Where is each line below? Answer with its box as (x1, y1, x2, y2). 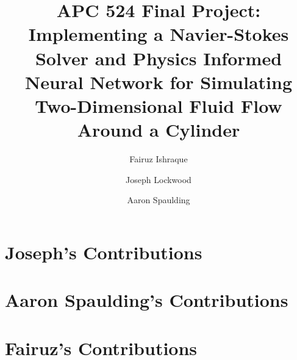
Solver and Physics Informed (35, 45, 282, 70)
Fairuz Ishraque (129, 153, 188, 165)
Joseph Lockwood (126, 173, 191, 185)
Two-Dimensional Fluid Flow (35, 93, 282, 118)
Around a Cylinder (77, 117, 240, 142)
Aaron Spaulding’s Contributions (5, 287, 288, 312)
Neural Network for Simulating (24, 69, 293, 94)
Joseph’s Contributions (5, 239, 202, 264)
